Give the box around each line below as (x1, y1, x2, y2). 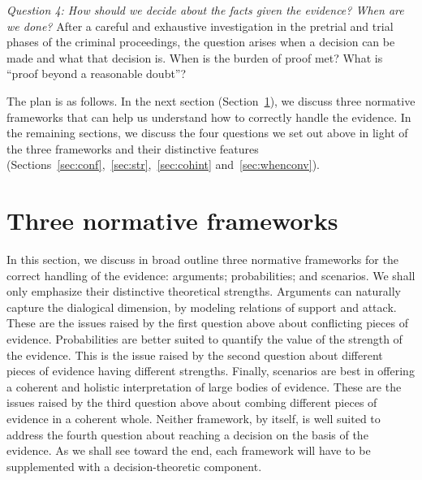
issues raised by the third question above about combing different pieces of (6, 394, 377, 411)
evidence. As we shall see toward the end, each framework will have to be (6, 442, 371, 459)
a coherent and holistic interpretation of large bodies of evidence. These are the (6, 378, 402, 395)
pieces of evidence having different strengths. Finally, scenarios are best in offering (6, 362, 415, 379)
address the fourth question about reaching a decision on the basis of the (6, 426, 368, 443)
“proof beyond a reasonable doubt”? (6, 65, 187, 82)
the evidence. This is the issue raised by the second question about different (6, 346, 383, 363)
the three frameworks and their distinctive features (6, 140, 259, 157)
